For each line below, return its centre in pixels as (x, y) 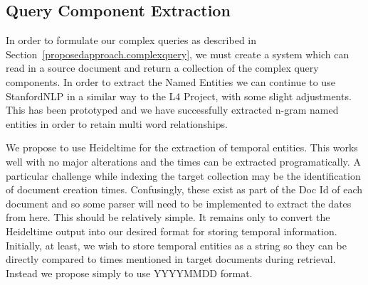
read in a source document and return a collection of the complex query (162, 68)
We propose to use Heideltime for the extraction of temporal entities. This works (182, 147)
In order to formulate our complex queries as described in (131, 40)
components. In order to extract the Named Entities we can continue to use (170, 81)
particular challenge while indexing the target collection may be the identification (183, 175)
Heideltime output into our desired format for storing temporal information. (172, 231)
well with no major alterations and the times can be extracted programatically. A (183, 161)
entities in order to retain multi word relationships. (117, 123)
